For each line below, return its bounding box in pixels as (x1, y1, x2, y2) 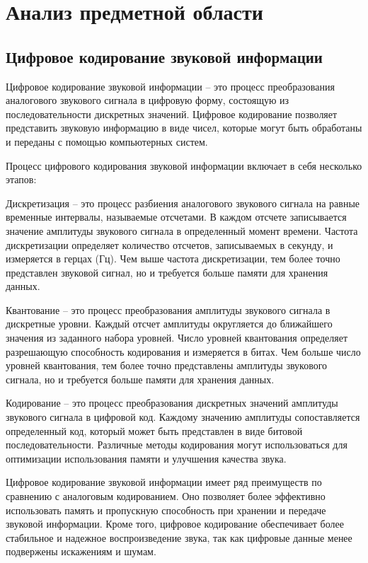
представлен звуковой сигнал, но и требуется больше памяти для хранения (6, 265, 328, 279)
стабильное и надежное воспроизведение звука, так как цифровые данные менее (6, 530, 352, 545)
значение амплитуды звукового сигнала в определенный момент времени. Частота (6, 223, 358, 238)
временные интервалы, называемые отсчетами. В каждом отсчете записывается (6, 209, 347, 224)
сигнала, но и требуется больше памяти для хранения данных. (6, 371, 275, 386)
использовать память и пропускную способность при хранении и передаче (6, 502, 326, 517)
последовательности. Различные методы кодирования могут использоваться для (6, 437, 347, 452)
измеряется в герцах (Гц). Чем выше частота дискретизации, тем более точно (6, 251, 340, 266)
